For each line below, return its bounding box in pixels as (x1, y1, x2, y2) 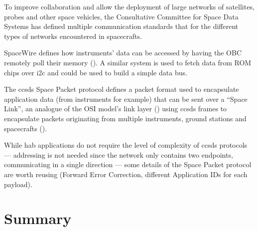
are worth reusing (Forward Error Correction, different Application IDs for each (4, 169, 248, 179)
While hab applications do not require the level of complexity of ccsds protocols (4, 140, 248, 150)
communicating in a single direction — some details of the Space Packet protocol (4, 159, 252, 170)
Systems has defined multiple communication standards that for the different (4, 21, 239, 31)
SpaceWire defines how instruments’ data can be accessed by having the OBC (4, 47, 242, 58)
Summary (4, 208, 72, 229)
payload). (4, 179, 32, 189)
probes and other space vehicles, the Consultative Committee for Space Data (4, 11, 239, 21)
